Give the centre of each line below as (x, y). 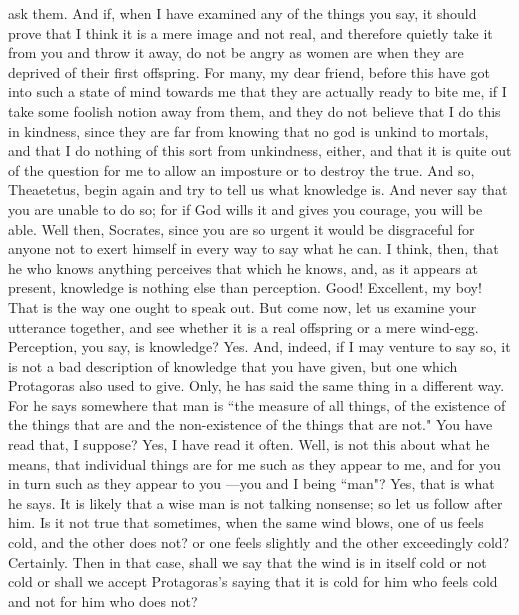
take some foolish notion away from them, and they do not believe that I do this (254, 110)
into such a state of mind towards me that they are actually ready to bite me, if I (257, 91)
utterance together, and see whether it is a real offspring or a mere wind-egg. (243, 326)
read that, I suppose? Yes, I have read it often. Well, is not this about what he (249, 444)
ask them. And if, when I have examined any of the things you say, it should (242, 13)
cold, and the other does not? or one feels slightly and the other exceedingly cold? (259, 542)
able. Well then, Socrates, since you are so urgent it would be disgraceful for (241, 228)
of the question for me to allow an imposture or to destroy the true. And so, (241, 169)
